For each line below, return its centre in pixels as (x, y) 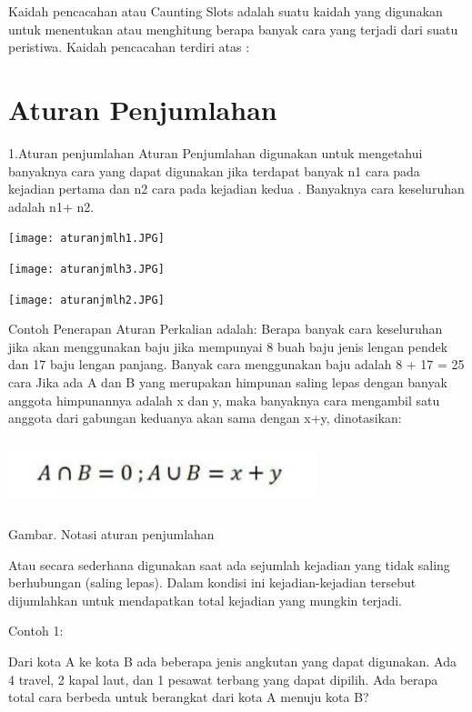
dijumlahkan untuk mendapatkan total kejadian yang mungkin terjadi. (205, 600)
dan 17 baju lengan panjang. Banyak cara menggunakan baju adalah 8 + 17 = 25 (236, 364)
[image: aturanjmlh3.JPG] (86, 269)
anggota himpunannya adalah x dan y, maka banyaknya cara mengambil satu (224, 400)
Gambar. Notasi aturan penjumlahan (111, 533)
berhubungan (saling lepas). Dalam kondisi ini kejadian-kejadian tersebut (212, 582)
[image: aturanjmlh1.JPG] (86, 239)
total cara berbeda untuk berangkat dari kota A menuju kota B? (189, 697)
